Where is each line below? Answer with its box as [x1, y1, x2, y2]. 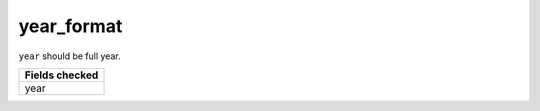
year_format [18, 15, 123, 37]
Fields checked [24, 68, 99, 82]
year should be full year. [18, 50, 121, 62]
